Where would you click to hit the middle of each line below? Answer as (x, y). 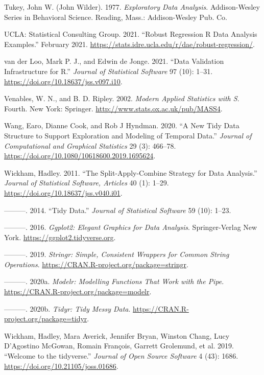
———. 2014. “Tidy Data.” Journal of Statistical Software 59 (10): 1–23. (118, 210)
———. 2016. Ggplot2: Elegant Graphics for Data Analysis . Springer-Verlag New (131, 227)
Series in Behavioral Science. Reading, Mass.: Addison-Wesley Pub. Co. (116, 17)
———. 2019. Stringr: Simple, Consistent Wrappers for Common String (117, 254)
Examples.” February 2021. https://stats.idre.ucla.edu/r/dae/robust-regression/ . (129, 44)
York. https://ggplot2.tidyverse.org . (60, 237)
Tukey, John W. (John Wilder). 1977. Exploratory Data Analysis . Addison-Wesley (132, 7)
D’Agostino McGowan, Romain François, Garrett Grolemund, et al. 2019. (119, 346)
